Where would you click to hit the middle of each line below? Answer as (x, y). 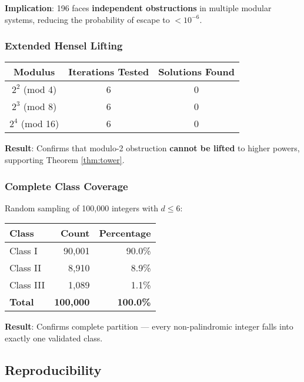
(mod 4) (40, 89)
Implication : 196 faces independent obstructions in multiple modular (138, 8)
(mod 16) (40, 124)
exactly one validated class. (54, 338)
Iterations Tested (109, 72)
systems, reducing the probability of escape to (87, 19)
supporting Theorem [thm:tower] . (65, 160)
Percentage (125, 233)
